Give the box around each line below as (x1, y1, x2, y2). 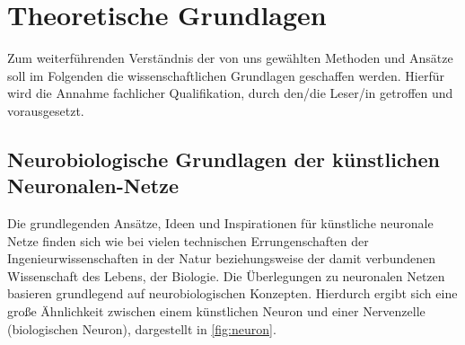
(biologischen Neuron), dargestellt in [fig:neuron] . (7, 319, 276, 338)
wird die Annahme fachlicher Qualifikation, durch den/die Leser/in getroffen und (7, 84, 453, 102)
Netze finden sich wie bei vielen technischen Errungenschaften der (7, 231, 369, 250)
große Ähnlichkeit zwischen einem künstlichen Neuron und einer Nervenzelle (7, 302, 426, 321)
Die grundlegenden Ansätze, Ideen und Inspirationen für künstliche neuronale (7, 214, 434, 233)
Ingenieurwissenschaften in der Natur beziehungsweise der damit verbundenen (7, 249, 435, 268)
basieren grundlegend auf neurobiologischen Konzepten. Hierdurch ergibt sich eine (7, 284, 458, 303)
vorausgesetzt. (7, 101, 84, 119)
